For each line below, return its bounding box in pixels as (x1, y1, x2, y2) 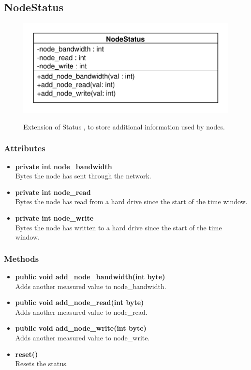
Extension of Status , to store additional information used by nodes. (23, 121, 225, 131)
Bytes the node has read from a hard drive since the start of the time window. (15, 196, 248, 207)
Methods (4, 252, 39, 264)
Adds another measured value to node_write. (15, 332, 150, 342)
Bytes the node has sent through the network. (15, 171, 151, 181)
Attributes (4, 142, 45, 154)
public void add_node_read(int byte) (15, 297, 144, 307)
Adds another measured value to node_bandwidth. (15, 281, 166, 291)
